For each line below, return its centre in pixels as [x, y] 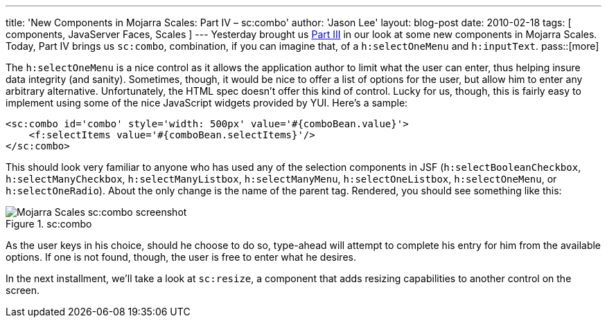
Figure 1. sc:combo [49, 224]
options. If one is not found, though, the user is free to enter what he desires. [181, 257]
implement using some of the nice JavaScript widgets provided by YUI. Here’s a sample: [207, 103]
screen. [23, 290]
